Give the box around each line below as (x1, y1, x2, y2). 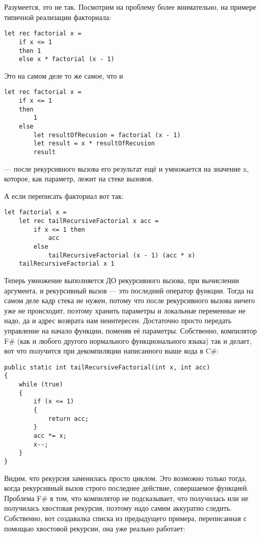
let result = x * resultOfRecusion (33, 140, 155, 147)
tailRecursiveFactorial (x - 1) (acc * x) (48, 251, 196, 259)
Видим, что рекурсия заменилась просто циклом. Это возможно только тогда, (4, 472, 247, 483)
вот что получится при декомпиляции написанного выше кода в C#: (4, 345, 219, 356)
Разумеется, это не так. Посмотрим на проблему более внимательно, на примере (4, 2, 256, 12)
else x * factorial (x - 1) (18, 55, 115, 63)
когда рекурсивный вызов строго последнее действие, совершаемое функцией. (4, 483, 249, 493)
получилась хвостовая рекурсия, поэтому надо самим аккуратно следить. (4, 503, 232, 513)
